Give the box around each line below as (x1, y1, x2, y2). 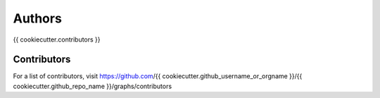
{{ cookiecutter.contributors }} (13, 35, 101, 44)
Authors (13, 11, 63, 26)
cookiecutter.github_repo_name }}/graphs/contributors (13, 82, 172, 90)
